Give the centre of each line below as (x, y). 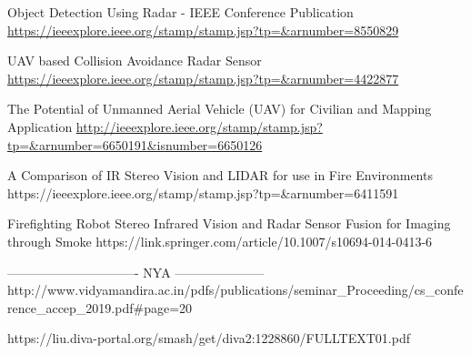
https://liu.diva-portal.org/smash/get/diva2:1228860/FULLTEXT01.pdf (209, 338)
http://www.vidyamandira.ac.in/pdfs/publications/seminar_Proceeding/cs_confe (235, 290)
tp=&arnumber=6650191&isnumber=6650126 (135, 144)
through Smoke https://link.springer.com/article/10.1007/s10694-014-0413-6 (220, 241)
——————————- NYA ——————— (136, 272)
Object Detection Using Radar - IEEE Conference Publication (180, 12)
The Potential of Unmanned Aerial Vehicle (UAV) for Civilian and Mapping (220, 109)
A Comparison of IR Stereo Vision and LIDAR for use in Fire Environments (220, 175)
